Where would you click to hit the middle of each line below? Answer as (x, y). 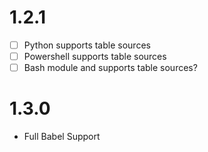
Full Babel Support (62, 137)
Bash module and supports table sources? (110, 68)
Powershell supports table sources (95, 56)
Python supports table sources (87, 45)
